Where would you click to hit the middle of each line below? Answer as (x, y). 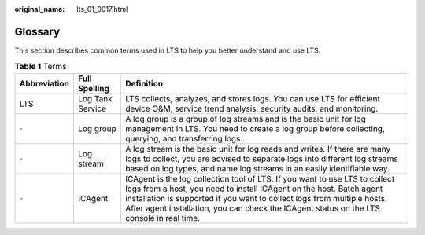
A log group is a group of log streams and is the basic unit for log (245, 119)
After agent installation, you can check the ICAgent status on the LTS (253, 208)
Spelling (94, 88)
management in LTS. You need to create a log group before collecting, (255, 128)
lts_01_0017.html (102, 9)
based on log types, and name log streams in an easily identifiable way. (257, 168)
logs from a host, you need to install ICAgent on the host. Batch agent (254, 189)
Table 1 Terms (41, 67)
